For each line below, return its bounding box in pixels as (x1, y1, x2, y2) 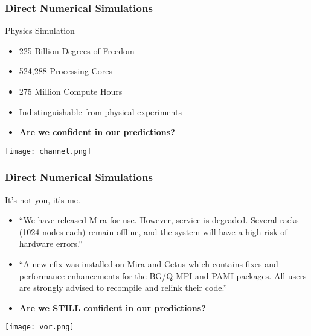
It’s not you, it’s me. (5, 193, 80, 206)
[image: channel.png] (5, 147, 92, 156)
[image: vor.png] (5, 323, 74, 332)
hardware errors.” (19, 237, 83, 250)
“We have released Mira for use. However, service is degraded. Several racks (19, 214, 299, 226)
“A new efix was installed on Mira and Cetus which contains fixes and (19, 258, 278, 270)
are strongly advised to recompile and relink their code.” (19, 281, 227, 294)
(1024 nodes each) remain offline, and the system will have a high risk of (19, 225, 287, 238)
